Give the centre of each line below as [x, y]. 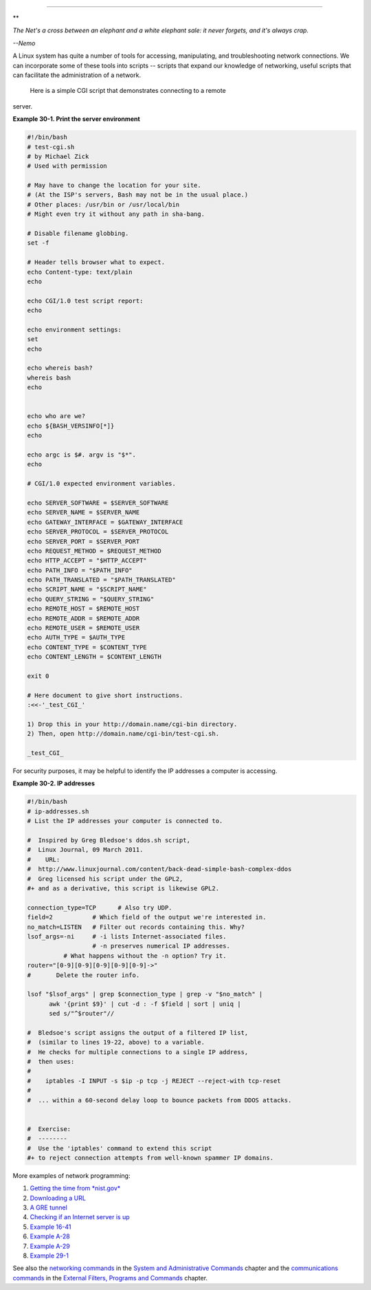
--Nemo [24, 43]
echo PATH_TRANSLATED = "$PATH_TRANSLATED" [102, 580]
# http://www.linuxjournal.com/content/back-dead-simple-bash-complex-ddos [159, 869]
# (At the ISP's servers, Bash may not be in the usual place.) [138, 195]
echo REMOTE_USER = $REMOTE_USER [83, 628]
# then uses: [51, 1062]
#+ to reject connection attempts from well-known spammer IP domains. [150, 1158]
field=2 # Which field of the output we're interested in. [147, 917]
